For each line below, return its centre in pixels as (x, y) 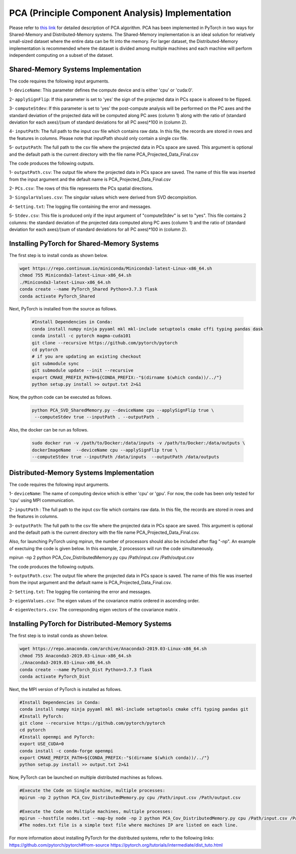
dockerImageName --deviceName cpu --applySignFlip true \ (105, 450)
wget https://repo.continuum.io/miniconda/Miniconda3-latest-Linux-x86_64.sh (116, 268)
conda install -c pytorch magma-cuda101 (81, 336)
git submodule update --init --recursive (83, 370)
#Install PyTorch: (42, 716)
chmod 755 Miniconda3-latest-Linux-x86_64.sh (75, 275)
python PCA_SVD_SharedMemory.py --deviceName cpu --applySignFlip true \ (123, 410)
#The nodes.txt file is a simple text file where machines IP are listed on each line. (129, 825)
